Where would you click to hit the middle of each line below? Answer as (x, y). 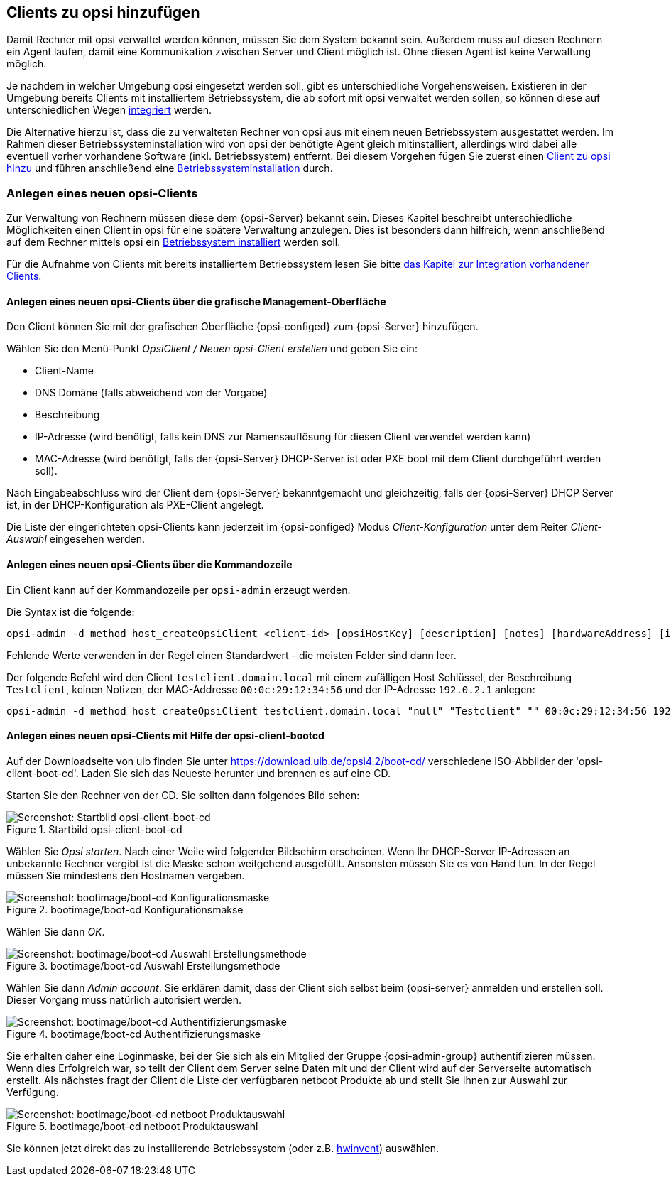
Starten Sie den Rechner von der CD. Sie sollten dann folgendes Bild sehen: (183, 795)
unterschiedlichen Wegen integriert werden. (109, 110)
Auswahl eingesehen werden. (76, 539)
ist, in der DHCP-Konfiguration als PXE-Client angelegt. (135, 505)
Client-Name (65, 371)
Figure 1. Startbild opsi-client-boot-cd (94, 829)
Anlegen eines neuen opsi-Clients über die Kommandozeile (149, 564)
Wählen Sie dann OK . (56, 931)
